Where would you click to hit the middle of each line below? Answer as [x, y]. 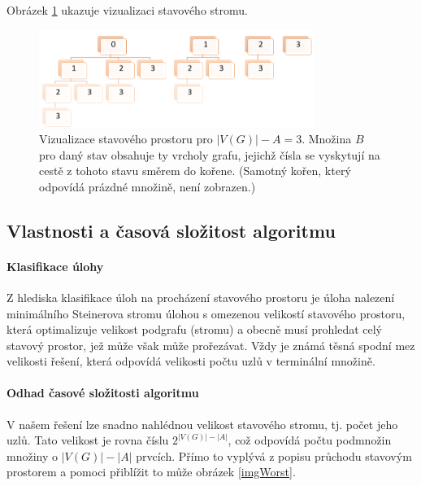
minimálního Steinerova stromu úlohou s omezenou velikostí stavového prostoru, [206, 313]
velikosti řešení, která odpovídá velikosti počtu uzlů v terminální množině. [191, 361]
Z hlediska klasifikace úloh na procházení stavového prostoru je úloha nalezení [201, 297]
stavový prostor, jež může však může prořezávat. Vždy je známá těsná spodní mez [211, 345]
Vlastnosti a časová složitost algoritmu [171, 230]
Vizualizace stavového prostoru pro [126, 138]
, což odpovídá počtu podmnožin [310, 440]
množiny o [32, 455]
